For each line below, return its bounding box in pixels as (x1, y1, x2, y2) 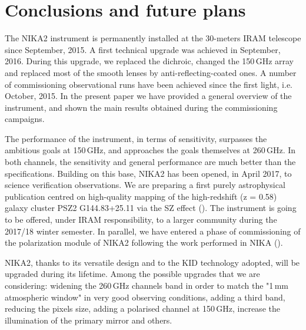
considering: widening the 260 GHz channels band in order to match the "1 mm (5, 279, 288, 291)
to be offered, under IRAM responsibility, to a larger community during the (5, 213, 277, 226)
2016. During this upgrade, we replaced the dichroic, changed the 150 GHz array (5, 55, 294, 67)
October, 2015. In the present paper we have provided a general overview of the (5, 90, 292, 102)
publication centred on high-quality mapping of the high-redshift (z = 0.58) (5, 190, 277, 202)
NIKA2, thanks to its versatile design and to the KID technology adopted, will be (5, 256, 300, 268)
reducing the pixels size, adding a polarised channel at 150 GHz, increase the (5, 302, 280, 315)
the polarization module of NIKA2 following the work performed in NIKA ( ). (5, 236, 283, 249)
